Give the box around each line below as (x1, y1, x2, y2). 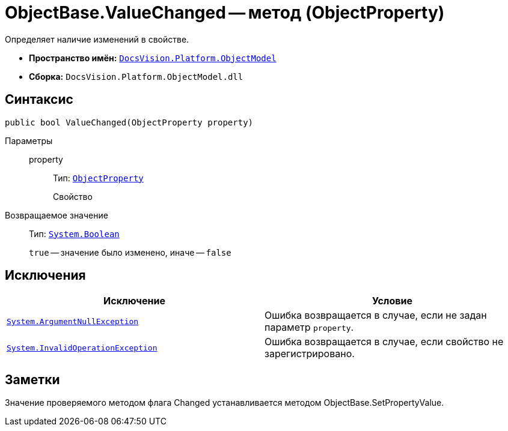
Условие (372, 295, 412, 307)
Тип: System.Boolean (29, 228, 120, 239)
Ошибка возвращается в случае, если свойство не (265, 336, 504, 348)
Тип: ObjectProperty (53, 172, 144, 183)
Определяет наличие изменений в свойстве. (5, 34, 189, 44)
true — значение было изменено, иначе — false (29, 247, 231, 258)
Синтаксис (5, 92, 73, 107)
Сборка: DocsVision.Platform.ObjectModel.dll (29, 71, 243, 82)
